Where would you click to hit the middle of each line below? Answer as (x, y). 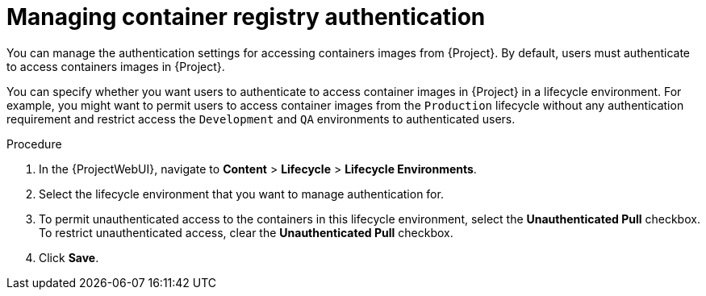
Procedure (34, 144)
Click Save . (69, 257)
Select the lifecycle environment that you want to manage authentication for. (241, 194)
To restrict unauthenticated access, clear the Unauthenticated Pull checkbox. (246, 232)
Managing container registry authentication (246, 17)
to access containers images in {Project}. (116, 66)
